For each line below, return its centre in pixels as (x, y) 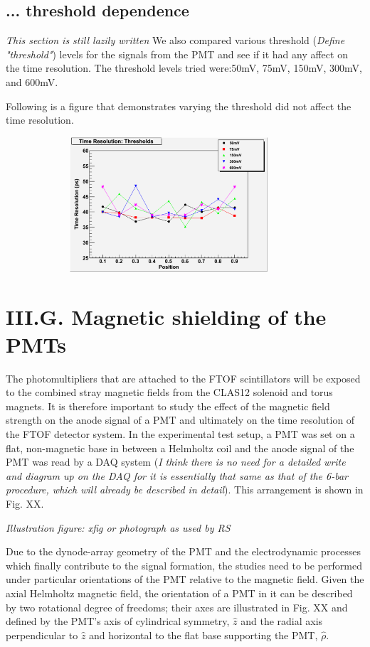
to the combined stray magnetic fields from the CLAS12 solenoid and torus (169, 392)
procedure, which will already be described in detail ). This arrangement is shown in (185, 490)
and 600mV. (32, 81)
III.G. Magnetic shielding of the (166, 316)
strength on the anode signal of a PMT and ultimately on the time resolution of (180, 420)
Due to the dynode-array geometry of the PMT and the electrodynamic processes (183, 551)
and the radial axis (282, 621)
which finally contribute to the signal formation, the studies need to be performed (184, 565)
